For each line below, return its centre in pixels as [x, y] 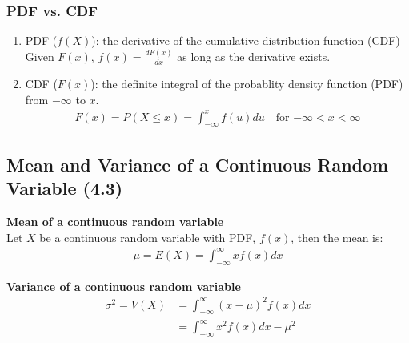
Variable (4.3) [65, 188]
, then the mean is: [337, 237]
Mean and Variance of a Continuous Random [198, 164]
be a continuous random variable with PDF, [148, 237]
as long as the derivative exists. [254, 56]
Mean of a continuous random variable [115, 222]
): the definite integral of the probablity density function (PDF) [247, 83]
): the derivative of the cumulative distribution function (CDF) [246, 40]
